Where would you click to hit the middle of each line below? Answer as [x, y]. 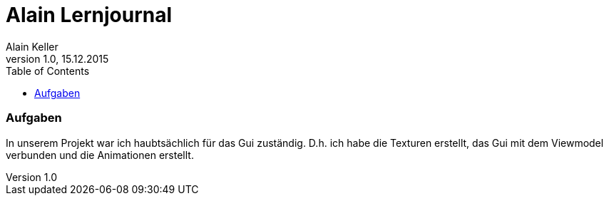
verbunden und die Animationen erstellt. [100, 155]
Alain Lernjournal [89, 15]
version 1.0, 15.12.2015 [57, 58]
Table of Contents [48, 71]
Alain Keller [32, 46]
